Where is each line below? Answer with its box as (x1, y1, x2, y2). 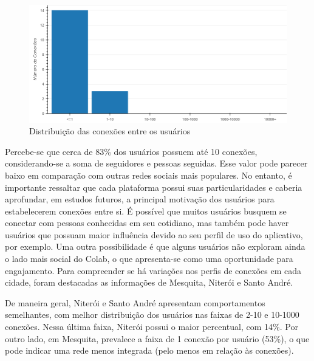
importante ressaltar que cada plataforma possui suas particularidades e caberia (5, 180, 302, 193)
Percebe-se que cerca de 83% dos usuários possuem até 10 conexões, (5, 145, 258, 157)
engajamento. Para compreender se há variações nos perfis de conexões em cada (5, 264, 301, 277)
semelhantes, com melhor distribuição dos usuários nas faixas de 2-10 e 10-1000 (5, 308, 299, 321)
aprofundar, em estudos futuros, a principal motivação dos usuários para (5, 193, 275, 205)
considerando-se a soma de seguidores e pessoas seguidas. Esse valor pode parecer (5, 157, 308, 170)
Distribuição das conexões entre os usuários (29, 125, 191, 137)
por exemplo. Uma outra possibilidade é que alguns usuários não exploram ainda (5, 240, 305, 253)
